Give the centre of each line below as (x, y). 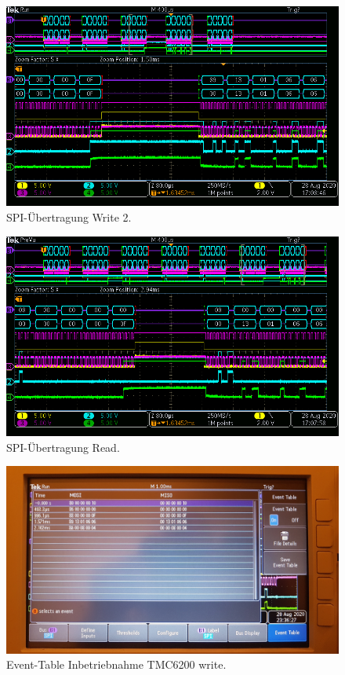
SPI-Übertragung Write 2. (69, 216)
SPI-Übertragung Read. (63, 447)
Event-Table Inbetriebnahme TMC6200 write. (116, 664)
